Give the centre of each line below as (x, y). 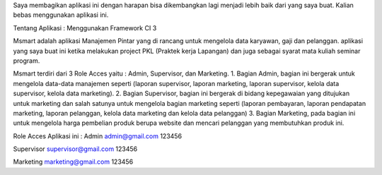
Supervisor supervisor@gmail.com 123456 (75, 149)
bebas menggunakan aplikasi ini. (61, 15)
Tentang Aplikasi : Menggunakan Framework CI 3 (85, 28)
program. (27, 61)
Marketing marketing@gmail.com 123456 (73, 162)
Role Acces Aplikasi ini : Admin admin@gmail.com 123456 (98, 136)
